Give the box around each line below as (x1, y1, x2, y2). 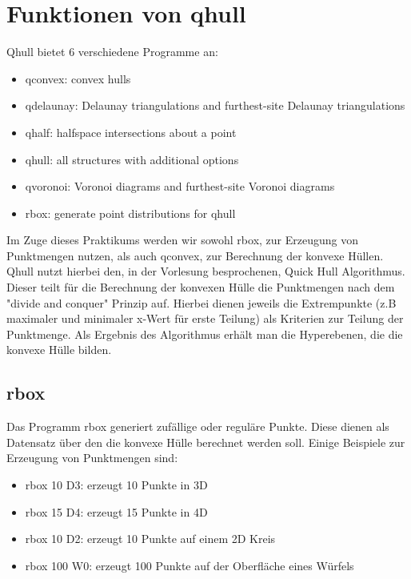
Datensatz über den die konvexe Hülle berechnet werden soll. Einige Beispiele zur (6, 433, 405, 450)
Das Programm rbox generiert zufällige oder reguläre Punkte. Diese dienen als (6, 418, 389, 435)
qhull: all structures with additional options (25, 151, 239, 167)
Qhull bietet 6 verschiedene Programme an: (6, 43, 218, 60)
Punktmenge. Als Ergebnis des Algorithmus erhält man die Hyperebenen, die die (6, 325, 403, 342)
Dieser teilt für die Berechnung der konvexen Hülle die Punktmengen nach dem (6, 279, 395, 296)
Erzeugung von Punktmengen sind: (6, 449, 178, 466)
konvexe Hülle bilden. (6, 341, 112, 358)
